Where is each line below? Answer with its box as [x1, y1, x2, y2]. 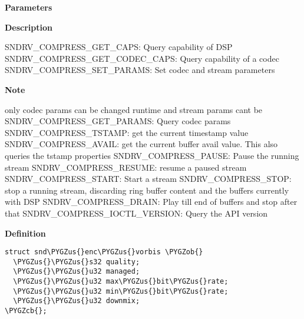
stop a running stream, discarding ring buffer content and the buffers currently [5, 184, 289, 196]
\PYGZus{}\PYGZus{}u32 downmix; [13, 297, 140, 305]
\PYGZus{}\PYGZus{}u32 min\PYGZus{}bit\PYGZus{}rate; [13, 287, 229, 295]
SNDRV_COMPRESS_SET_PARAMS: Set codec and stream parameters [5, 64, 275, 76]
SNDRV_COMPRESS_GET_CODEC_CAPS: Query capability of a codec [5, 52, 279, 64]
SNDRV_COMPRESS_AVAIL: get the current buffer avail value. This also [5, 138, 278, 150]
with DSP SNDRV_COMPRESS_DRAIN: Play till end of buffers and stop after [5, 195, 298, 208]
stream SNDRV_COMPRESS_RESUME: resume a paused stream [5, 161, 247, 173]
